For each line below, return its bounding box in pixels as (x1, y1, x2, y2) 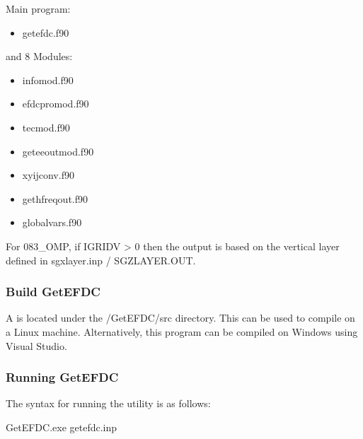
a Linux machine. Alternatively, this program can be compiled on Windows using (6, 324, 358, 339)
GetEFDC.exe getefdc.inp (6, 419, 117, 434)
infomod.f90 (22, 72, 74, 87)
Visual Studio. (6, 338, 67, 353)
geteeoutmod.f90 (22, 144, 94, 158)
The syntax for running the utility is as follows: (6, 396, 211, 411)
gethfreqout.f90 (22, 191, 88, 206)
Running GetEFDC (6, 368, 119, 386)
